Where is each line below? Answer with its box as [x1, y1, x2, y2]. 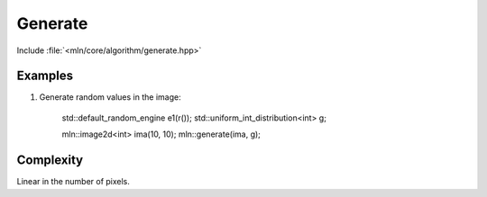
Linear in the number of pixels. [16, 176, 131, 187]
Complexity [16, 153, 84, 168]
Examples [16, 68, 74, 84]
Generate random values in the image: [39, 92, 181, 103]
